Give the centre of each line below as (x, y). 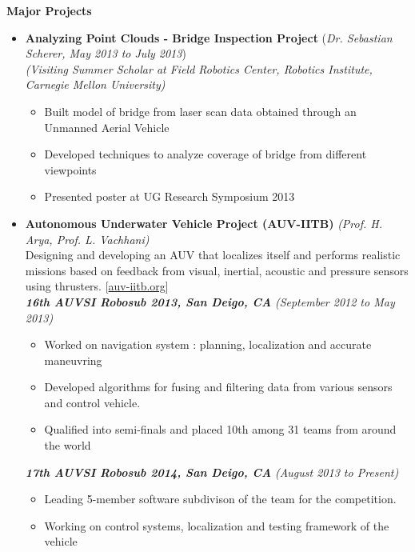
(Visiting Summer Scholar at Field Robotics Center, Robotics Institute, (199, 68)
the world (68, 445)
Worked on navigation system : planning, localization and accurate (208, 344)
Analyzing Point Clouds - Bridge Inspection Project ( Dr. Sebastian (209, 37)
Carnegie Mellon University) (95, 84)
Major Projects (49, 10)
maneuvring (73, 360)
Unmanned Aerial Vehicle (107, 127)
